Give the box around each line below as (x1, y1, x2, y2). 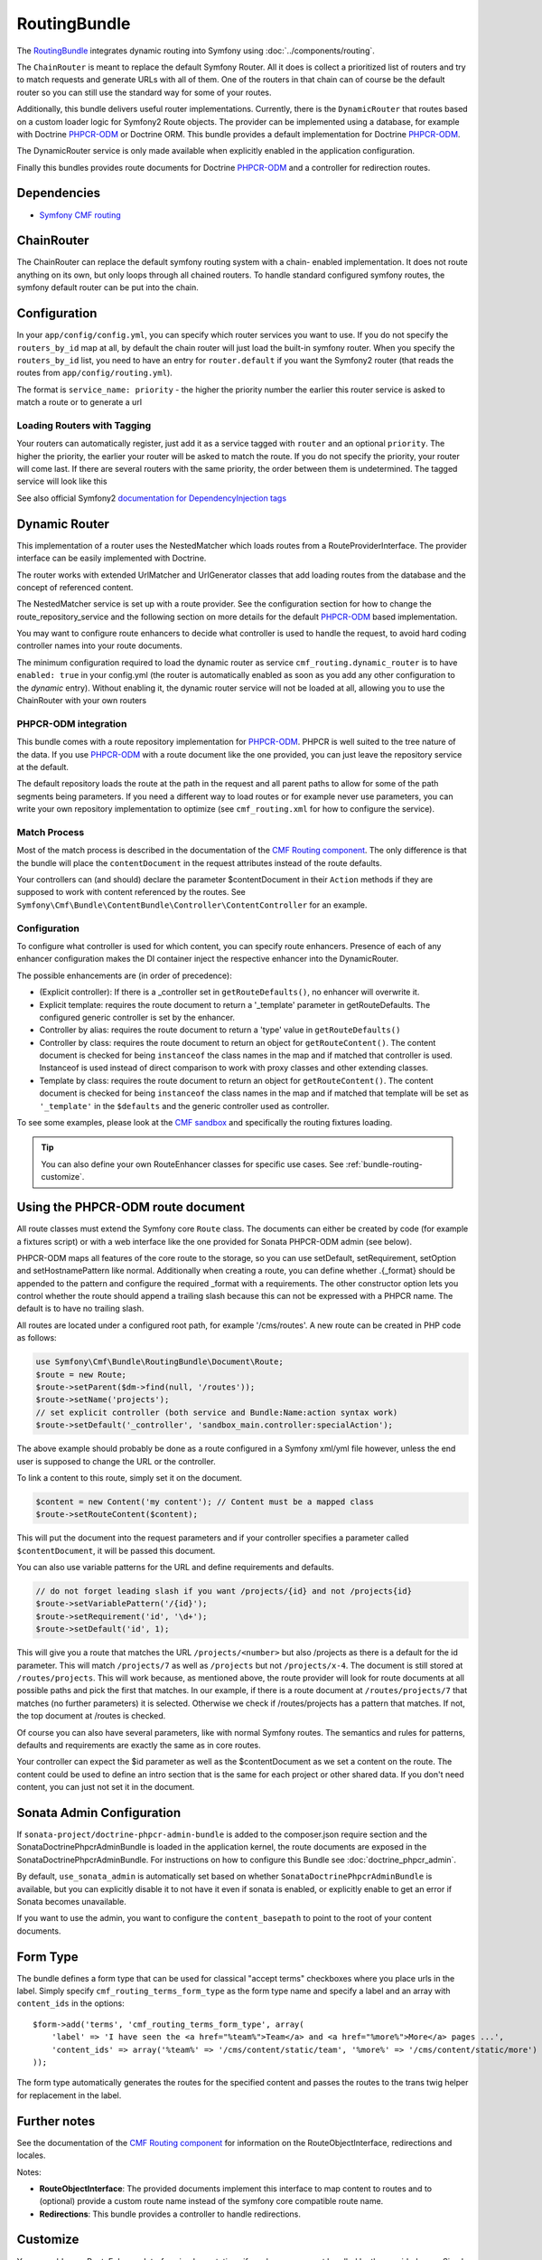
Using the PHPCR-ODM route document (16, 1200, 246, 1215)
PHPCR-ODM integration (16, 717, 127, 730)
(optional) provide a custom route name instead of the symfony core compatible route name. (39, 2196, 384, 2207)
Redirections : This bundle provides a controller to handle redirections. (39, 2208, 302, 2219)
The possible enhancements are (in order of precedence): (16, 970, 232, 981)
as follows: (16, 1332, 58, 1343)
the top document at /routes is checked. (16, 1710, 166, 1721)
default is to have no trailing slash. (16, 1303, 145, 1314)
